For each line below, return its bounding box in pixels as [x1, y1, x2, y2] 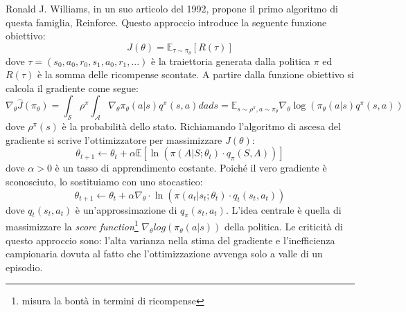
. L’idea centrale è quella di [225, 202, 342, 217]
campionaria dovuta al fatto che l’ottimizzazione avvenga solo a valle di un [6, 246, 323, 261]
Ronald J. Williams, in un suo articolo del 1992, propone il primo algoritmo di [6, 1, 338, 15]
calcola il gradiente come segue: [6, 80, 139, 95]
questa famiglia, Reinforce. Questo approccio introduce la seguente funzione [6, 15, 327, 29]
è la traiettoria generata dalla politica [151, 53, 311, 68]
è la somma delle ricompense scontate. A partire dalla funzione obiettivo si [37, 67, 354, 82]
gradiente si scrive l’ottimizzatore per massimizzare [6, 132, 222, 147]
